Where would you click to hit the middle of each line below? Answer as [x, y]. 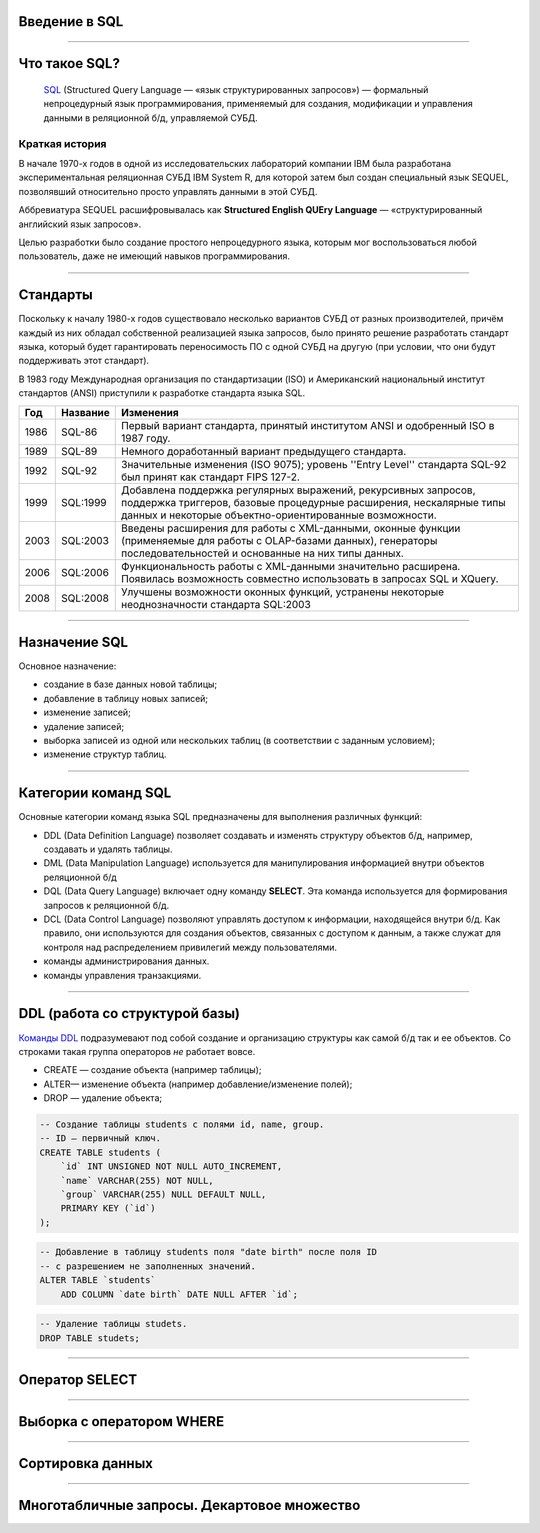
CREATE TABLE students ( [100, 1152]
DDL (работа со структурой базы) [129, 1013]
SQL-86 [79, 432]
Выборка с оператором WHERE [121, 1421]
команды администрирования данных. [126, 961]
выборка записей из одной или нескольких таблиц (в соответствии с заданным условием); [239, 741]
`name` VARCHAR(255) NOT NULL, [137, 1180]
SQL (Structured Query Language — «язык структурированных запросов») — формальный [236, 90]
